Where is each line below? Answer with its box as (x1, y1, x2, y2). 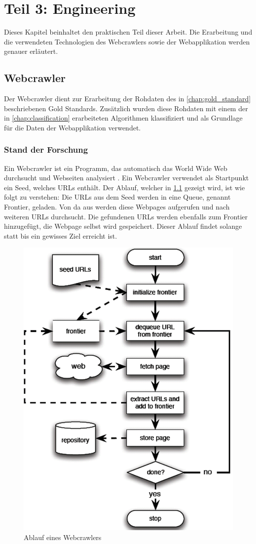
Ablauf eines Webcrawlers (24, 532, 102, 543)
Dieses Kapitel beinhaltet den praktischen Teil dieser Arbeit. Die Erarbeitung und (4, 27, 253, 37)
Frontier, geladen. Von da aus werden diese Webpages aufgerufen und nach (4, 202, 230, 212)
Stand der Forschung (4, 143, 88, 156)
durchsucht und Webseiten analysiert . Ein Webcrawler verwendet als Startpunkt (4, 172, 249, 183)
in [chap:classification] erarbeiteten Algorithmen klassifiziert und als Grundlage (4, 113, 243, 123)
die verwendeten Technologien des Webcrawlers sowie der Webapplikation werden (4, 36, 250, 46)
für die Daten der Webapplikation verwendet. (4, 122, 141, 132)
